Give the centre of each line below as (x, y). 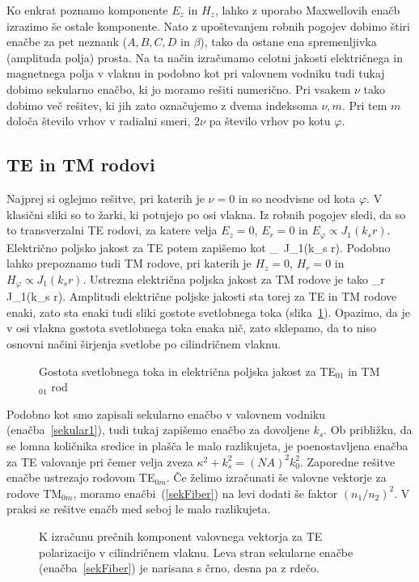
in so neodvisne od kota (297, 198)
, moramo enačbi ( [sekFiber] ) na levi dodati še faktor (205, 493)
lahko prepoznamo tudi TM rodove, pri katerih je (129, 263)
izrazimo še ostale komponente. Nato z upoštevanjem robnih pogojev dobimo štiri (208, 25)
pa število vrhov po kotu (270, 121)
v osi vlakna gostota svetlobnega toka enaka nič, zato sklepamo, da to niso (191, 328)
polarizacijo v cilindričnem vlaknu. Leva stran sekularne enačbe (196, 552)
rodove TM (34, 493)
